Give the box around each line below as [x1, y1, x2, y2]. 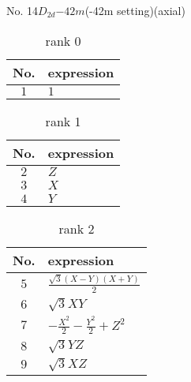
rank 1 [45, 111, 81, 130]
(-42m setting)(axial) [84, 2, 185, 18]
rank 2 [58, 219, 95, 238]
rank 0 [45, 31, 81, 50]
